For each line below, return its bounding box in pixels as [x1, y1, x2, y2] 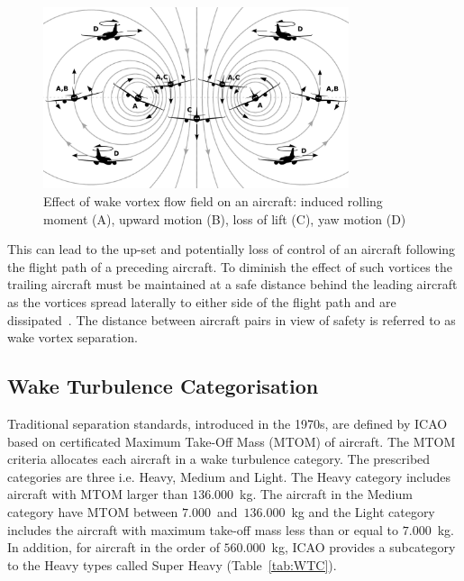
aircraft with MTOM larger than [7, 485, 188, 504]
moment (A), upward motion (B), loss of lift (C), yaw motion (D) [43, 209, 406, 228]
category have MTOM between [7, 502, 178, 521]
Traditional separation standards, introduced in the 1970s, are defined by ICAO [7, 413, 448, 432]
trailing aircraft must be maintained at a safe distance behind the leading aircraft [7, 275, 458, 294]
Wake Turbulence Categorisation [7, 372, 319, 400]
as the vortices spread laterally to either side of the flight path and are [7, 292, 396, 311]
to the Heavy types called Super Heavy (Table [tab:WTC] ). [7, 555, 337, 574]
